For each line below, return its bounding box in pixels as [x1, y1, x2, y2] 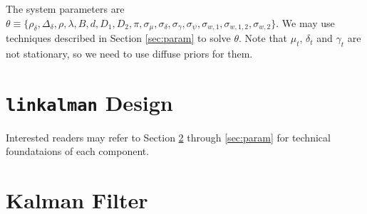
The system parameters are [6, 1, 125, 16]
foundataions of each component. [6, 144, 150, 159]
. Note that [239, 31, 288, 46]
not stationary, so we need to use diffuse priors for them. [6, 46, 253, 60]
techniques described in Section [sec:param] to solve [6, 31, 231, 46]
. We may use [276, 15, 335, 30]
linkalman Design [6, 87, 173, 117]
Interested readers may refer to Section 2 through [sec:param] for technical [6, 129, 331, 144]
